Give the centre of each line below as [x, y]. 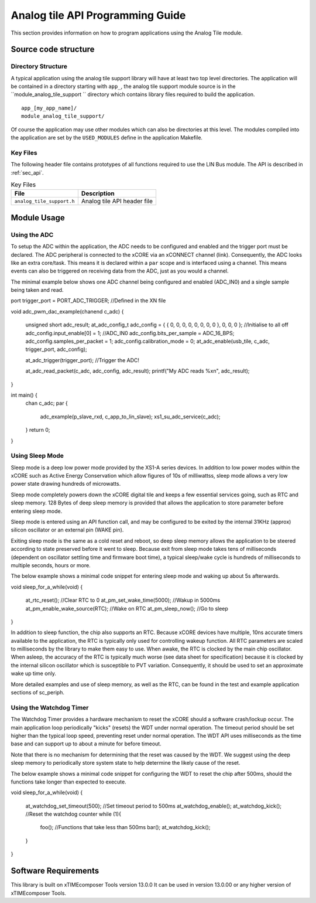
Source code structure [53, 50]
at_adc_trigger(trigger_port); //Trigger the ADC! [83, 360]
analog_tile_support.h [45, 201]
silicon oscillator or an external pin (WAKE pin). [67, 530]
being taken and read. [37, 290]
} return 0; [38, 430]
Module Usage [38, 218]
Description [98, 193]
